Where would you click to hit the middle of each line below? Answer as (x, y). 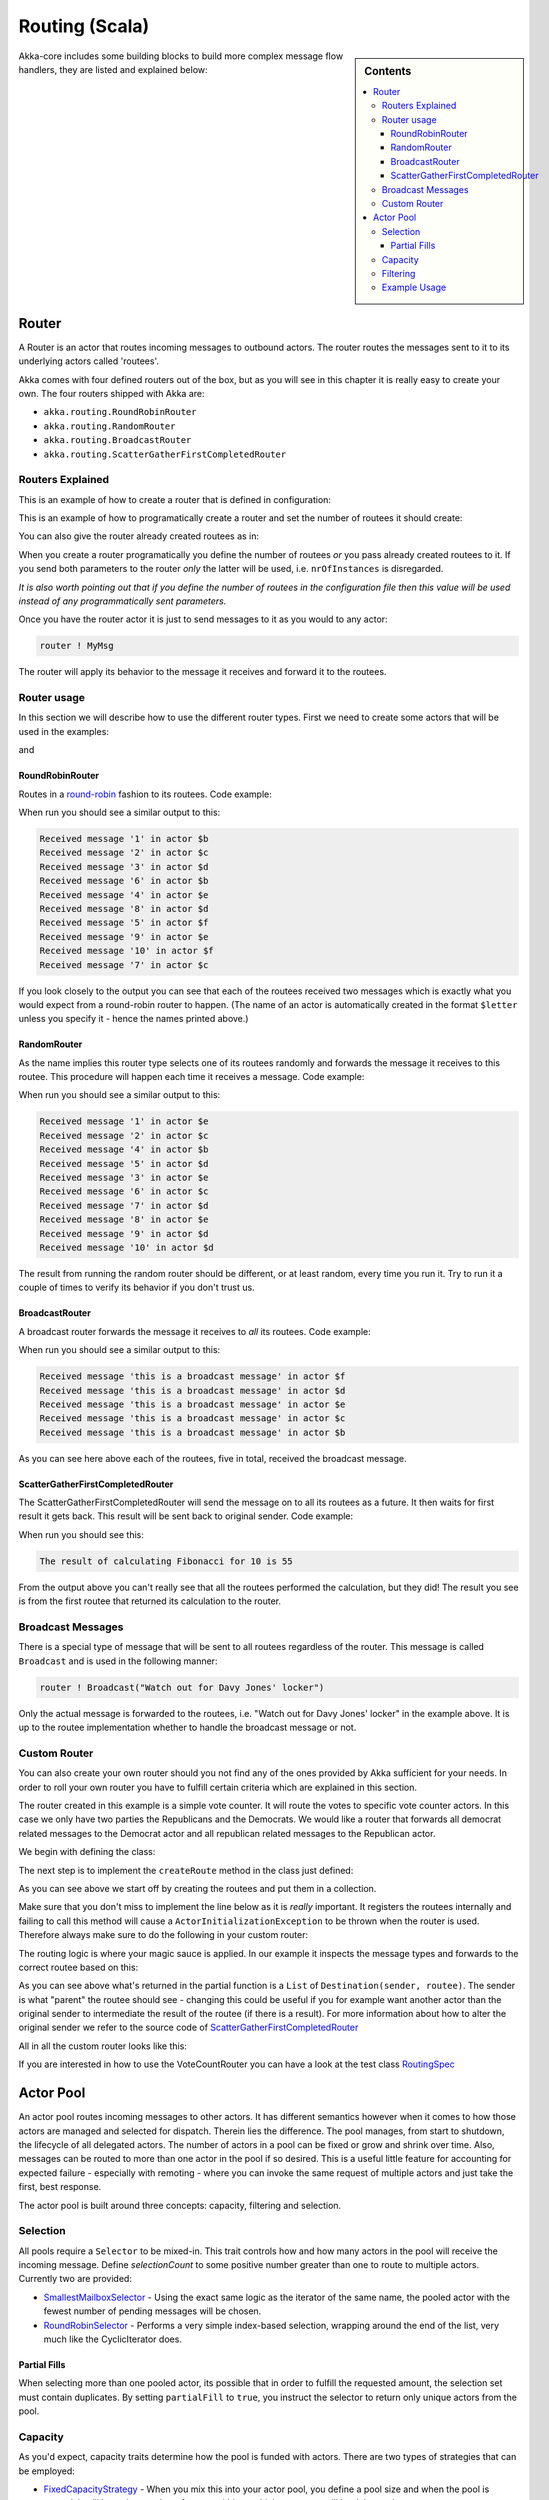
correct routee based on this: (78, 1967)
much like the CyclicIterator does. (112, 2339)
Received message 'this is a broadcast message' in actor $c (192, 1418)
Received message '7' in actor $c (124, 964)
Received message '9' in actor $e (124, 936)
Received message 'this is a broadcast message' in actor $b (192, 1432)
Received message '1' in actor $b (124, 839)
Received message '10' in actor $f (126, 951)
